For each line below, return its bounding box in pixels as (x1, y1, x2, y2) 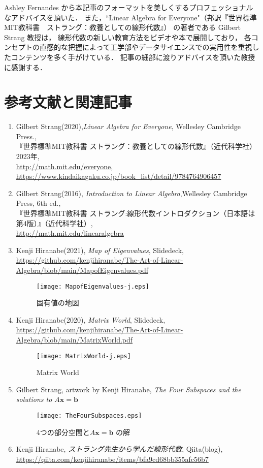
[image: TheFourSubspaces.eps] (36, 412, 142, 420)
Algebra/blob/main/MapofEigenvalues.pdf (16, 265, 148, 275)
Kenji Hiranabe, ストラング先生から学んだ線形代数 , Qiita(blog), (16, 444, 223, 454)
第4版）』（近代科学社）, (16, 217, 93, 228)
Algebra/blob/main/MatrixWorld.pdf (16, 334, 133, 345)
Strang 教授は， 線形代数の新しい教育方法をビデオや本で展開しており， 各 (4, 32, 251, 42)
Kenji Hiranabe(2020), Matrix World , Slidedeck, (16, 314, 166, 325)
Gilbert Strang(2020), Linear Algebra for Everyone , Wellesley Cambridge (16, 121, 241, 132)
